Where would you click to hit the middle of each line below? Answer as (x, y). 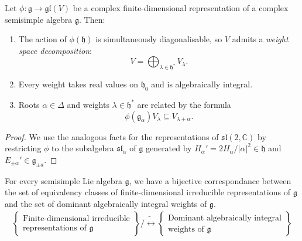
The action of (42, 39)
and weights (88, 104)
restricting (23, 148)
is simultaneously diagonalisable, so (159, 39)
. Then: (92, 19)
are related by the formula (184, 104)
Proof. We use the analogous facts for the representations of (112, 136)
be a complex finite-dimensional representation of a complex (181, 8)
